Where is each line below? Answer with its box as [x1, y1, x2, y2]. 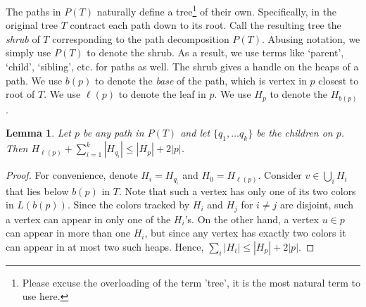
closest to [318, 73, 359, 87]
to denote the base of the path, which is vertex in [95, 73, 307, 87]
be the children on [256, 125, 333, 140]
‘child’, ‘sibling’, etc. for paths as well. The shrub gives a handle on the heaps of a [6, 59, 359, 74]
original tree [6, 18, 58, 32]
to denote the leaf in [118, 87, 206, 101]
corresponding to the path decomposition [52, 31, 229, 46]
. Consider [258, 168, 302, 182]
